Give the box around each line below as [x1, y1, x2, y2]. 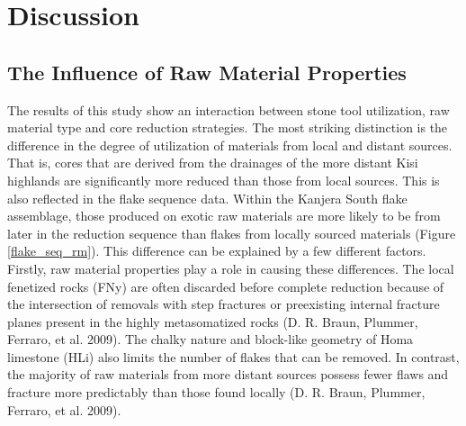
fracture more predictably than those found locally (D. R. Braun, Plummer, [7, 383, 426, 402]
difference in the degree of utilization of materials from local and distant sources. [7, 135, 453, 154]
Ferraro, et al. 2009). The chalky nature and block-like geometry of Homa [7, 330, 414, 349]
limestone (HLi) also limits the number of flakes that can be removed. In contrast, [7, 347, 460, 366]
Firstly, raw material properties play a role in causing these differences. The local [7, 258, 454, 277]
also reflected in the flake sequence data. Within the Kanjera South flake [7, 188, 408, 207]
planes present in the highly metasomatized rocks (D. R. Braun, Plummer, [7, 312, 418, 331]
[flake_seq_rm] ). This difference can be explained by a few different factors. [7, 241, 426, 260]
